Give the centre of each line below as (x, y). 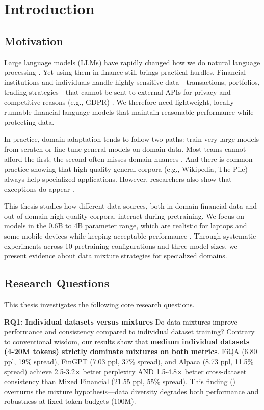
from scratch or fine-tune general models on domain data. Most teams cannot (125, 149)
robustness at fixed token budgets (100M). (70, 401)
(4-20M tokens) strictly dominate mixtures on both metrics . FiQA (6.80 (131, 351)
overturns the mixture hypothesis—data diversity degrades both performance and (131, 391)
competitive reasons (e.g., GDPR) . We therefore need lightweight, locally (119, 101)
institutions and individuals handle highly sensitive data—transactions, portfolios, (132, 82)
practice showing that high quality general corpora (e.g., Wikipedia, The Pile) (126, 169)
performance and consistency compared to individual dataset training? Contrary (129, 331)
